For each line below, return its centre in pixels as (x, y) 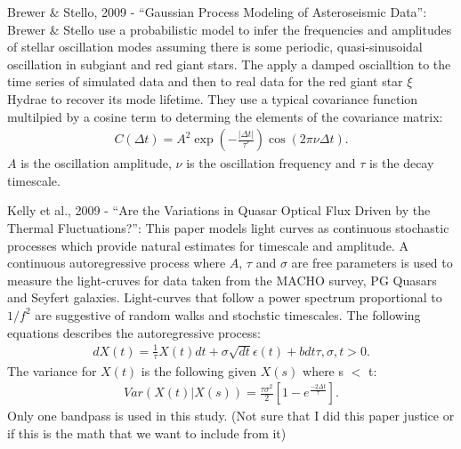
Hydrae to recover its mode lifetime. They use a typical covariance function (213, 98)
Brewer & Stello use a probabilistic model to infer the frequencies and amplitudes (230, 29)
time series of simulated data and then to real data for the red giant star (205, 81)
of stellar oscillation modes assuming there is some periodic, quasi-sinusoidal (215, 47)
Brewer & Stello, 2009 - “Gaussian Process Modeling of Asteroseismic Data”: (217, 12)
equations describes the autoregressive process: (134, 332)
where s (324, 370)
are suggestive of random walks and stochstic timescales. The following (228, 314)
